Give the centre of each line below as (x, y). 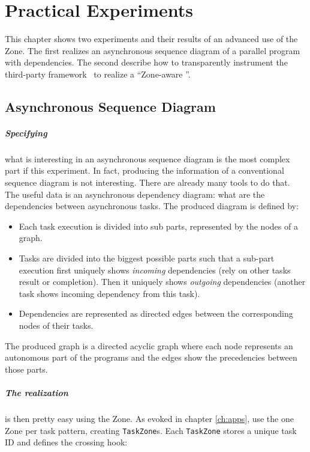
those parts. (26, 369)
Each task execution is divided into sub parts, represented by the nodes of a (158, 226)
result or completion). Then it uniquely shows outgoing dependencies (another (162, 282)
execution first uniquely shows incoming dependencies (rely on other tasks (155, 270)
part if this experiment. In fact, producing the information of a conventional (145, 170)
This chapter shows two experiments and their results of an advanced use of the (151, 39)
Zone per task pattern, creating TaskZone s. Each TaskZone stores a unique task (151, 430)
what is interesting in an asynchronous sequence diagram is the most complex (148, 158)
